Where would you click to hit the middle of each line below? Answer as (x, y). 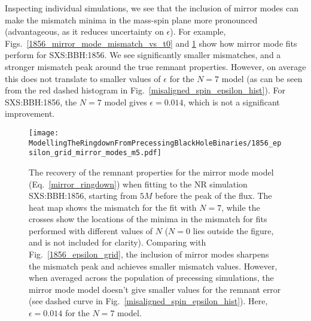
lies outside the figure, (233, 230)
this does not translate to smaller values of (83, 78)
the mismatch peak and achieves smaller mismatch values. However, (153, 266)
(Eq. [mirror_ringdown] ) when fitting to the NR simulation (138, 184)
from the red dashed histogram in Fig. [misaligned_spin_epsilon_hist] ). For (145, 90)
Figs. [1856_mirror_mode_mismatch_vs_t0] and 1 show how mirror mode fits (151, 43)
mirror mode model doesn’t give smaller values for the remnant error (155, 289)
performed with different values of (91, 230)
